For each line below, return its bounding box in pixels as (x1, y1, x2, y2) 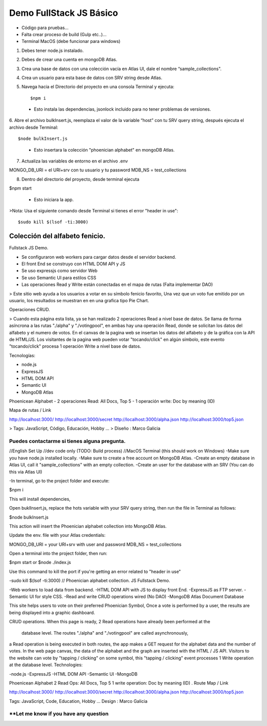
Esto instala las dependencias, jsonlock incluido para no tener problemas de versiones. (34, 106, 211, 112)
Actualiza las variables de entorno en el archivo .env (21, 158, 128, 164)
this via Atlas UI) (9, 469, 43, 475)
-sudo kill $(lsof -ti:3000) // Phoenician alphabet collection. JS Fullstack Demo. (9, 578, 171, 584)
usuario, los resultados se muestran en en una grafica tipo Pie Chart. (9, 298, 149, 303)
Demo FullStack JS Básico (9, 7, 118, 18)
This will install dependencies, (9, 496, 71, 502)
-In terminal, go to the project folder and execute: (9, 478, 110, 484)
